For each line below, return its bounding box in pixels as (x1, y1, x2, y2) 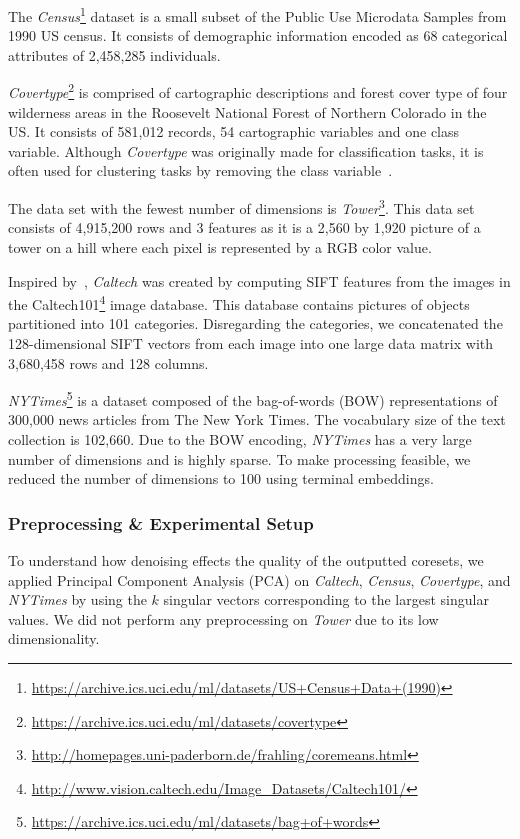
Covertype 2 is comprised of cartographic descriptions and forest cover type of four (8, 79, 508, 103)
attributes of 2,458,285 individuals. (8, 44, 221, 65)
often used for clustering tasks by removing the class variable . (8, 160, 393, 181)
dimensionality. (8, 628, 100, 649)
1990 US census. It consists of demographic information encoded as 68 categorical (8, 25, 508, 46)
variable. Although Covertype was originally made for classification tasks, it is (8, 140, 484, 161)
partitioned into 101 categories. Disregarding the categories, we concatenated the (8, 313, 503, 334)
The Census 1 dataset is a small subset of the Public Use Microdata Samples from (8, 3, 507, 26)
